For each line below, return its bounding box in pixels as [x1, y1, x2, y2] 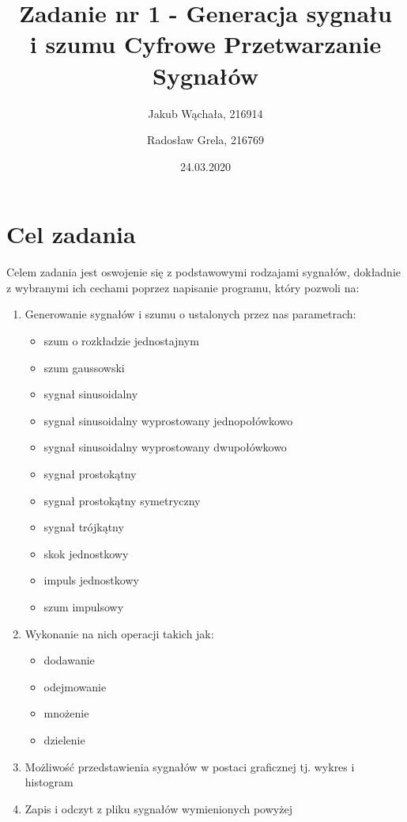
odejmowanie [43, 678, 107, 695]
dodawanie [43, 652, 95, 668]
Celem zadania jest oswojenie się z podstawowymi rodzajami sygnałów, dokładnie [6, 264, 401, 280]
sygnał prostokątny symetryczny [43, 492, 201, 508]
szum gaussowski [43, 359, 125, 375]
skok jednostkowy [43, 545, 129, 561]
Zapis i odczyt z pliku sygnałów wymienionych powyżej [24, 800, 292, 816]
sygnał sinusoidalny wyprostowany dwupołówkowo [43, 439, 287, 455]
